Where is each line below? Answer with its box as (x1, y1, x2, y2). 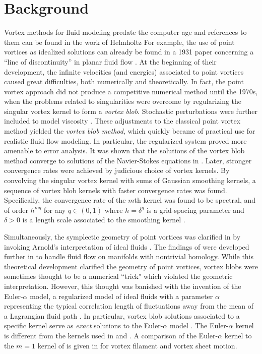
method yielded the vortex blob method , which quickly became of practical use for (4, 126, 255, 136)
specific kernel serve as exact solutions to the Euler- (4, 320, 163, 331)
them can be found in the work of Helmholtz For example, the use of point (4, 36, 235, 47)
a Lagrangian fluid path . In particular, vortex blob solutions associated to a (4, 310, 240, 321)
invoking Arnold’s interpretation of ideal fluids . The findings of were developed (4, 241, 249, 252)
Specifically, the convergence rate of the (4, 195, 126, 205)
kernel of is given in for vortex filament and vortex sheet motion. (37, 340, 237, 350)
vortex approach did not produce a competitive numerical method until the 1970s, (4, 86, 258, 96)
